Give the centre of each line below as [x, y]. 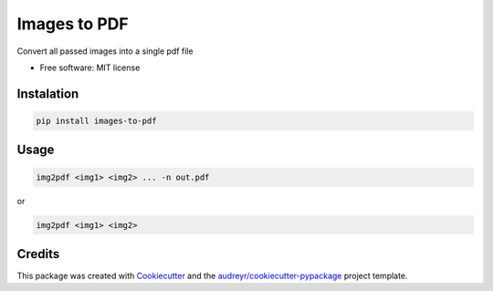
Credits [38, 254]
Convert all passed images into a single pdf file [105, 51]
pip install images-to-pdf [96, 120]
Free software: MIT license [90, 68]
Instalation [48, 94]
